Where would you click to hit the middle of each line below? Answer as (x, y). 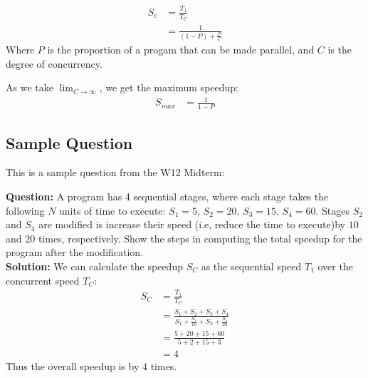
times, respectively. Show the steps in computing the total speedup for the (200, 238)
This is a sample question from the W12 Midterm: (115, 172)
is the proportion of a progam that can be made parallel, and (181, 50)
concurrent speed (43, 280)
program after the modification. (75, 252)
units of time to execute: (112, 210)
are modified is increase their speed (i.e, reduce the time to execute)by (192, 224)
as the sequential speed (251, 266)
